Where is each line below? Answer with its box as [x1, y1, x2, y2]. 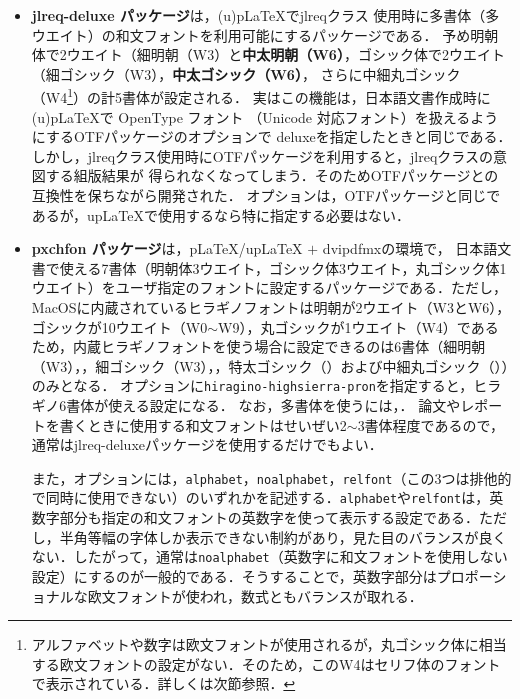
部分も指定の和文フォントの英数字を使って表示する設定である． [59, 507, 479, 528]
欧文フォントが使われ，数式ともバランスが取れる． [87, 585, 423, 606]
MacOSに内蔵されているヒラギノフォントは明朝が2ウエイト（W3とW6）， [31, 296, 511, 317]
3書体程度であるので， [357, 414, 504, 435]
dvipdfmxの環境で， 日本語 [322, 238, 498, 259]
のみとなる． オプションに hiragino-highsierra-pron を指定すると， [31, 375, 474, 396]
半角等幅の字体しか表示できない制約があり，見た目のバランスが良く [59, 526, 507, 547]
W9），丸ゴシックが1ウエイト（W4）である [218, 316, 499, 337]
